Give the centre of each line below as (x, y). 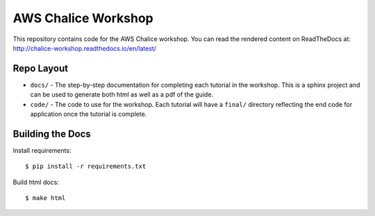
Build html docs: (36, 182)
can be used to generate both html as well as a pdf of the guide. (122, 94)
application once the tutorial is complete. (89, 114)
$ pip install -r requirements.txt (86, 166)
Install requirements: (42, 150)
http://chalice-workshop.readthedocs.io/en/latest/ (84, 48)
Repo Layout (41, 68)
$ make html (45, 198)
